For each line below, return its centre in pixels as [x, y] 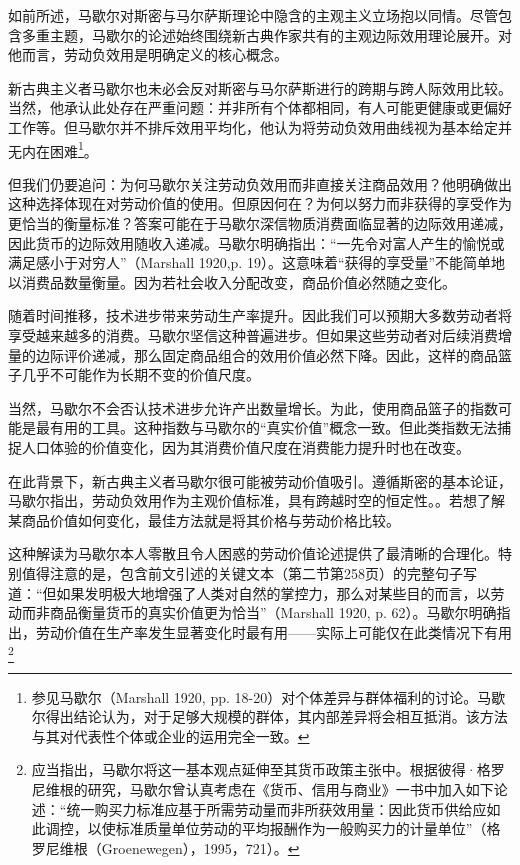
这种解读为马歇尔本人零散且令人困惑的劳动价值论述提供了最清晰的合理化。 [253, 553]
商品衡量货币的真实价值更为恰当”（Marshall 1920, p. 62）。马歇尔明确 [273, 612]
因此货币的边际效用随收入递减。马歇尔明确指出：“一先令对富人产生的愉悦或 [256, 242]
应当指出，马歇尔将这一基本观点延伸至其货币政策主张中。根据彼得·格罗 [268, 769]
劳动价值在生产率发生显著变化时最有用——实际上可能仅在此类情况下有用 [273, 631]
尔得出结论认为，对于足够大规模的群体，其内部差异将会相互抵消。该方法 [269, 716]
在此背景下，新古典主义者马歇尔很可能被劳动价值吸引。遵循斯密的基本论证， [260, 480]
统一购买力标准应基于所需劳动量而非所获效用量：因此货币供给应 [276, 808]
